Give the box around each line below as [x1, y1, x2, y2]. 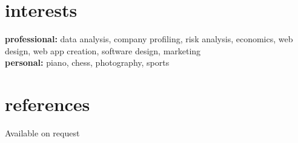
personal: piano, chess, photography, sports [5, 56, 170, 69]
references [5, 92, 90, 116]
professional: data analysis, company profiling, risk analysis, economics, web [5, 33, 293, 45]
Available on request [5, 127, 80, 139]
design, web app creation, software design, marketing [5, 44, 201, 57]
